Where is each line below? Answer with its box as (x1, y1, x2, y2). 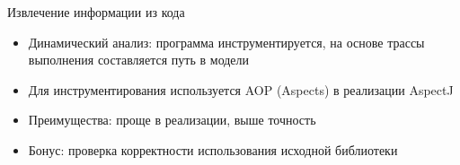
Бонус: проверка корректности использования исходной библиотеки (28, 140, 398, 159)
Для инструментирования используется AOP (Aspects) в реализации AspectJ (28, 80, 454, 99)
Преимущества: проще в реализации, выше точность (28, 110, 316, 129)
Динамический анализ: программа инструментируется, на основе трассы (28, 32, 425, 51)
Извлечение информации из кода (7, 3, 185, 21)
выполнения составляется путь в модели (28, 50, 250, 69)
